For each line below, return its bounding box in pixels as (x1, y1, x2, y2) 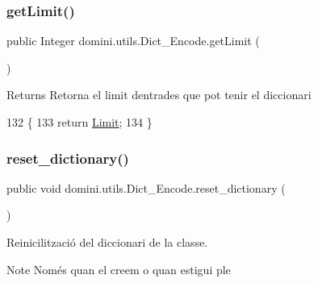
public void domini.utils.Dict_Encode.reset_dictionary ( (6, 179, 286, 196)
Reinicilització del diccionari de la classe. (6, 234, 208, 250)
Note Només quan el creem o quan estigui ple (6, 260, 231, 277)
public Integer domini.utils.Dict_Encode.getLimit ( (6, 32, 260, 49)
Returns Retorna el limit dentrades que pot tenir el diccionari (6, 86, 312, 103)
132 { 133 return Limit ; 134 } (6, 114, 153, 130)
